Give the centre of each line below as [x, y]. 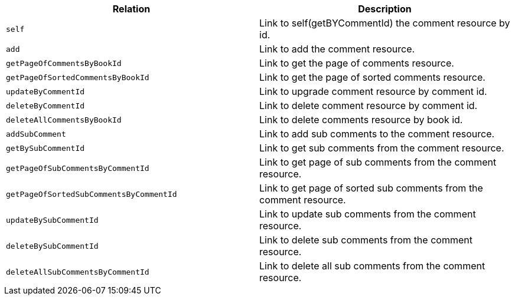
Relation [131, 9]
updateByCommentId [45, 91]
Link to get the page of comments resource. [357, 63]
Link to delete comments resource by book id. [361, 120]
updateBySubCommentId [52, 220]
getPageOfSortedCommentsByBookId [78, 77]
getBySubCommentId [45, 148]
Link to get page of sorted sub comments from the [371, 188]
